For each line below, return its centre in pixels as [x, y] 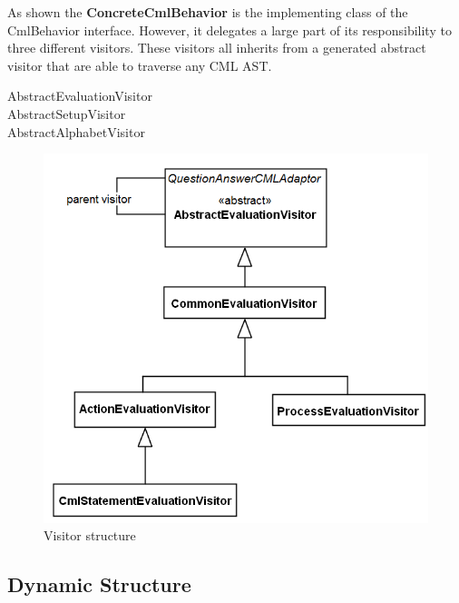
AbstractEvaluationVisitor [80, 96]
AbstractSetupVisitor [67, 113]
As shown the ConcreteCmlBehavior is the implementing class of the [208, 12]
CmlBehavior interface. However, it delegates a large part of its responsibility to [229, 30]
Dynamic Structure [99, 584]
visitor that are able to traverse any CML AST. [140, 65]
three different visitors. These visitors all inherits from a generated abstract [217, 48]
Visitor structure [90, 535]
